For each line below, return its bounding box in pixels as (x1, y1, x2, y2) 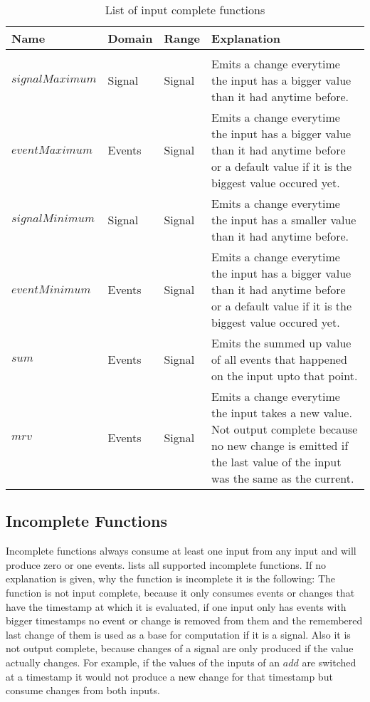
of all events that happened (211, 351, 347, 367)
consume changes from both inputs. (6, 683, 160, 698)
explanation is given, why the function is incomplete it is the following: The (6, 571, 336, 586)
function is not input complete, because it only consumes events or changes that (6, 585, 355, 599)
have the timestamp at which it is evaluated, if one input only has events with (6, 599, 347, 614)
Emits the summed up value (211, 335, 351, 351)
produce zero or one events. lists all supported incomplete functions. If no (6, 557, 327, 572)
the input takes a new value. (211, 404, 352, 421)
